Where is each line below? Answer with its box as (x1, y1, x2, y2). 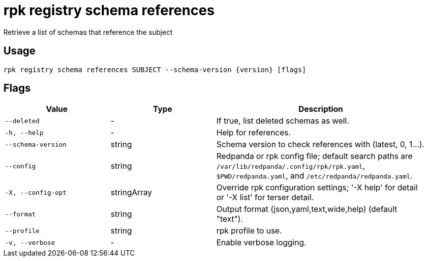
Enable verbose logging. (216, 237, 306, 248)
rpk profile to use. (216, 226, 282, 236)
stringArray (111, 187, 153, 198)
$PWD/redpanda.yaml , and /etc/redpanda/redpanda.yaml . (216, 171, 413, 181)
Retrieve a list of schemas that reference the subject (3, 27, 173, 36)
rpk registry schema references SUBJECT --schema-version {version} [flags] (3, 65, 306, 74)
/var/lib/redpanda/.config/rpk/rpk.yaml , (216, 161, 366, 171)
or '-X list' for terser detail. (216, 192, 314, 203)
